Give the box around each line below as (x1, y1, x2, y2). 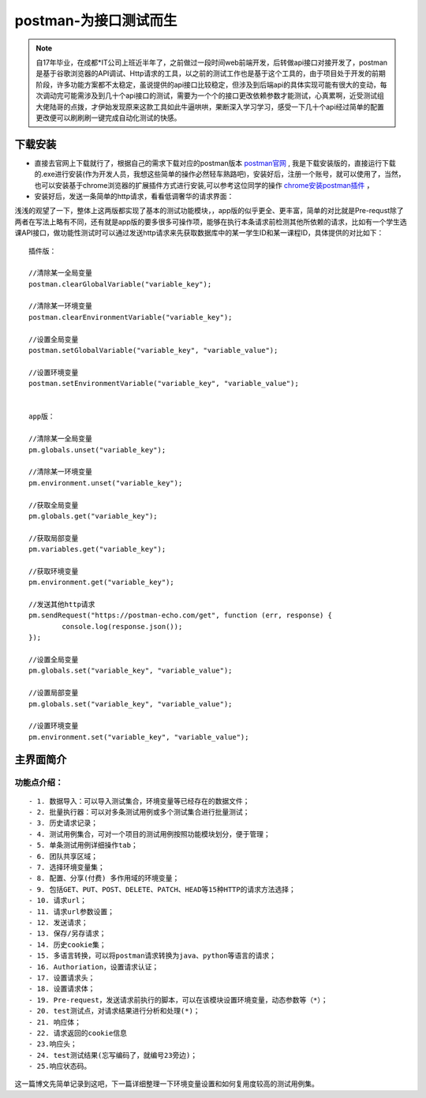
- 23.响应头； (28, 1040, 78, 1049)
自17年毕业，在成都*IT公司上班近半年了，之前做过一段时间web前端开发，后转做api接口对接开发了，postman (35, 58, 388, 67)
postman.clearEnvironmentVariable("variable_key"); (28, 313, 233, 321)
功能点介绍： (14, 777, 64, 788)
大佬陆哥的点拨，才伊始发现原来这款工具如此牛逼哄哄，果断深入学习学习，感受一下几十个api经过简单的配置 (35, 102, 384, 111)
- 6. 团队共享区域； (28, 852, 99, 860)
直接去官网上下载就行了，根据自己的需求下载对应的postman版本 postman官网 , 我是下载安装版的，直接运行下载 (34, 158, 396, 167)
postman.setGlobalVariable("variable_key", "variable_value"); (28, 346, 278, 355)
